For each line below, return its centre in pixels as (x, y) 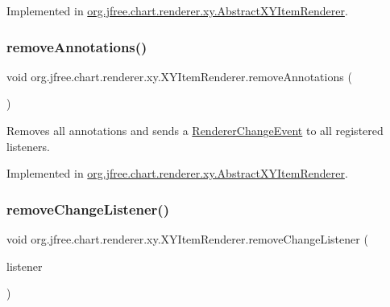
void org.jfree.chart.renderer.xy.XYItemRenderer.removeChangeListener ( (187, 239)
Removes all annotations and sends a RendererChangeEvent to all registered (195, 130)
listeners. (28, 146)
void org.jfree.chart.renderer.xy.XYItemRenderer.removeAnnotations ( (179, 76)
